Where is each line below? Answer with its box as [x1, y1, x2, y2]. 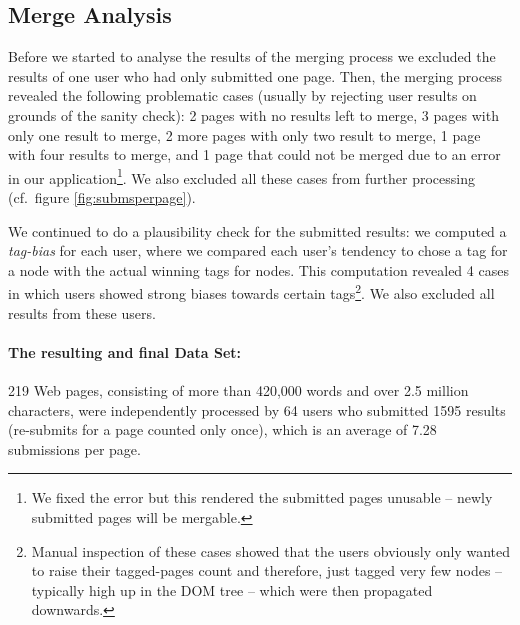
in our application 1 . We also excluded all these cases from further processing [8, 164, 475, 188]
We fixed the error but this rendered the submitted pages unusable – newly [31, 487, 493, 508]
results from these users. [8, 302, 156, 323]
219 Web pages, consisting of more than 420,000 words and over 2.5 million [8, 380, 469, 401]
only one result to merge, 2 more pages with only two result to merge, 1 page [8, 124, 481, 145]
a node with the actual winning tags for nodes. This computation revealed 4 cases [8, 259, 509, 280]
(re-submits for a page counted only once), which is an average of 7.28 [8, 419, 437, 440]
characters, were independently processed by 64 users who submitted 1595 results [8, 399, 506, 420]
